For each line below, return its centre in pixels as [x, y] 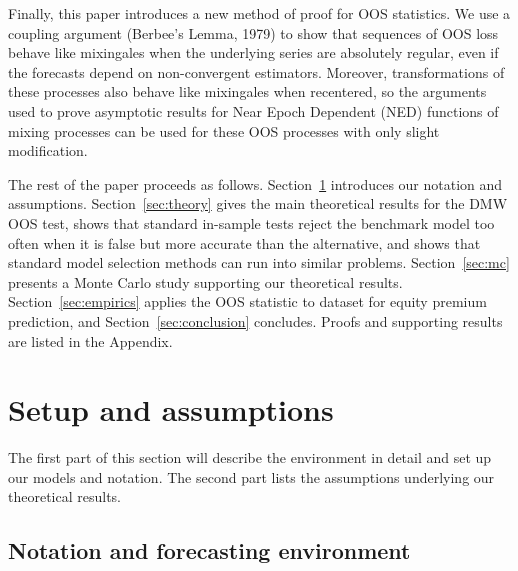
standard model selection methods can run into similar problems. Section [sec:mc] [259, 262]
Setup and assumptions [171, 409]
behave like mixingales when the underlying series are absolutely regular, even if [253, 52]
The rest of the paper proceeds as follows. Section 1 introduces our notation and [255, 183]
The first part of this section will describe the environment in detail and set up [250, 457]
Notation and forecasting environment [209, 550]
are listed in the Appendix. [90, 340]
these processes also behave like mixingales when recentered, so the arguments [247, 91]
